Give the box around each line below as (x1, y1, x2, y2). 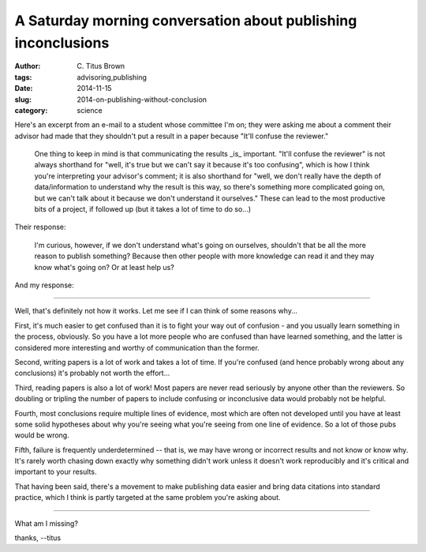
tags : (14, 72, 32, 82)
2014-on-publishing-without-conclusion (77, 95, 207, 104)
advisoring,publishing (77, 72, 148, 82)
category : (14, 105, 48, 115)
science (77, 105, 103, 115)
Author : (14, 62, 41, 71)
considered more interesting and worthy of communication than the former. (14, 343, 260, 352)
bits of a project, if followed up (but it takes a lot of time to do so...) (34, 205, 252, 214)
